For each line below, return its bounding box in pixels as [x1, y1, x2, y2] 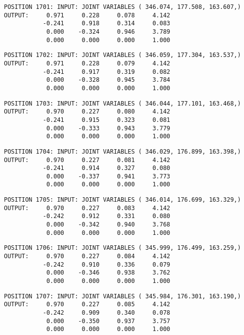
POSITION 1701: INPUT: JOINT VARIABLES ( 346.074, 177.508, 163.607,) [4, 3, 241, 10]
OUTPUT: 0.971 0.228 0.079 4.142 [4, 59, 170, 67]
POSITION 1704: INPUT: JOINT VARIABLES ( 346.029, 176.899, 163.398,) [4, 148, 241, 155]
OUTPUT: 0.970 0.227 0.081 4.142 [4, 156, 170, 164]
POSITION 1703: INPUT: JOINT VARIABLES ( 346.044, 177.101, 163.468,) [4, 100, 241, 107]
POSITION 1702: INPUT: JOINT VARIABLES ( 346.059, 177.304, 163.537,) [4, 52, 241, 59]
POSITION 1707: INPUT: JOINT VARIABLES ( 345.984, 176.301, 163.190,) [4, 292, 241, 300]
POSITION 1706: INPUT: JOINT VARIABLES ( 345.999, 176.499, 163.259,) [4, 244, 241, 252]
